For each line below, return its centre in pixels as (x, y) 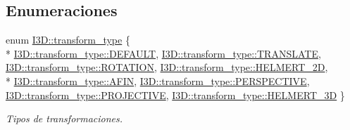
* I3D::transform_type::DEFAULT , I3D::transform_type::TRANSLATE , (163, 53)
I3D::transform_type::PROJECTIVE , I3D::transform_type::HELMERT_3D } (175, 95)
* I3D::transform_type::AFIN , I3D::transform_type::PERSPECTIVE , (158, 80)
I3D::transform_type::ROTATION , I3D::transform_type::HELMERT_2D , (167, 67)
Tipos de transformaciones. (64, 118)
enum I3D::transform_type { (68, 40)
